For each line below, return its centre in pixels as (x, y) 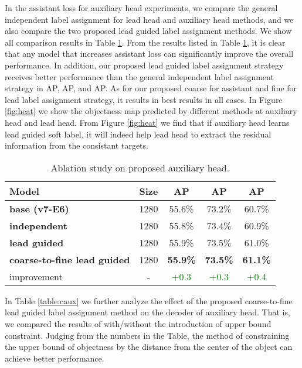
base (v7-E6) (39, 208)
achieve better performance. (55, 358)
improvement (36, 276)
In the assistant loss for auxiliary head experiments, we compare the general (141, 8)
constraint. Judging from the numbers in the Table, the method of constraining (147, 335)
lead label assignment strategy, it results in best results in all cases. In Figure (144, 99)
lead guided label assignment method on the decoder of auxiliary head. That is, (147, 312)
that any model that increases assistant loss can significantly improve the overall (149, 54)
